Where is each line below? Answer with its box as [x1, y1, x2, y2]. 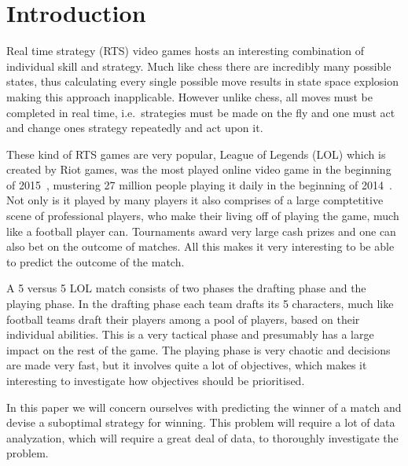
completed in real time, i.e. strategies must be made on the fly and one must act [6, 104, 395, 120]
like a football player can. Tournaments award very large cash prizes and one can [6, 222, 396, 239]
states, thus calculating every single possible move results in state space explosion [6, 73, 399, 90]
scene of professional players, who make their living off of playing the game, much [6, 207, 399, 224]
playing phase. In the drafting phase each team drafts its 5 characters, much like [6, 295, 394, 312]
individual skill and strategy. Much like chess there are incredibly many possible [6, 57, 391, 74]
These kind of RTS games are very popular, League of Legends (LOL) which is [6, 145, 386, 162]
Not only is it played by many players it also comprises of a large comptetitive [6, 192, 384, 208]
